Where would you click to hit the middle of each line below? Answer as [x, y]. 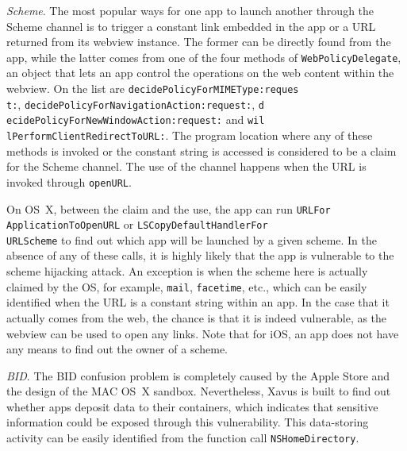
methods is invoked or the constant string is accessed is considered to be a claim [202, 150]
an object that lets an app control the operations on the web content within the [200, 73]
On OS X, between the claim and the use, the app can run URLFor [169, 208]
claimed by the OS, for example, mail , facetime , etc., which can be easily [187, 286]
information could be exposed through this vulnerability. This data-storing [188, 422]
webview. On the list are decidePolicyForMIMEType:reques [153, 89]
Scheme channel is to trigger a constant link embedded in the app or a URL [191, 26]
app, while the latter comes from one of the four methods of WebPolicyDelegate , [204, 57]
